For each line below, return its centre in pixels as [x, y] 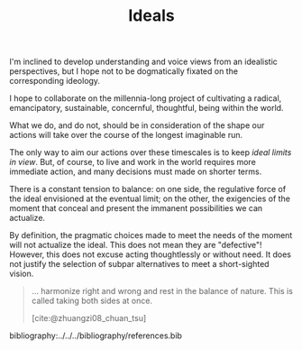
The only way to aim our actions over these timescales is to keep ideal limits [151, 152]
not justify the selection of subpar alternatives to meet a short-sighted [139, 264]
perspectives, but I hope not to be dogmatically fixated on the [124, 71]
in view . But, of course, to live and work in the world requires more [133, 162]
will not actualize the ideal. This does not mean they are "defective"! [136, 245]
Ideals [151, 16]
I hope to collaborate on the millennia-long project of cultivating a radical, [146, 98]
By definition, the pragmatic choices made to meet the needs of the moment [151, 235]
